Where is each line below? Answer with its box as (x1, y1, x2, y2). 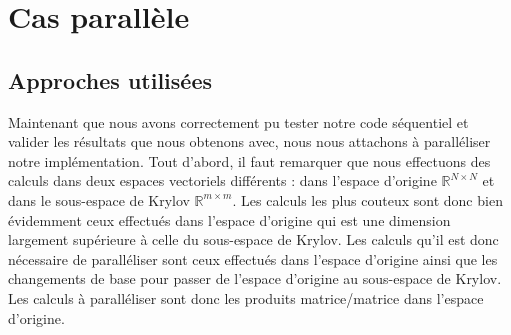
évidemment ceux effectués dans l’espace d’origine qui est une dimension (8, 209, 451, 230)
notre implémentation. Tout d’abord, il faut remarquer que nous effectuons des (8, 150, 491, 171)
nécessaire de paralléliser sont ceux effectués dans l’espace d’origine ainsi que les (8, 248, 498, 269)
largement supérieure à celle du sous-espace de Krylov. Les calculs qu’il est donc (8, 229, 499, 250)
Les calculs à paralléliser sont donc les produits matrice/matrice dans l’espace (8, 287, 484, 308)
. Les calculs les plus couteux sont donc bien (232, 189, 503, 210)
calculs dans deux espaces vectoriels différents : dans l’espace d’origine (8, 170, 437, 191)
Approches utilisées (8, 64, 213, 95)
